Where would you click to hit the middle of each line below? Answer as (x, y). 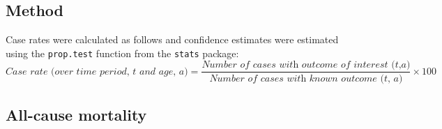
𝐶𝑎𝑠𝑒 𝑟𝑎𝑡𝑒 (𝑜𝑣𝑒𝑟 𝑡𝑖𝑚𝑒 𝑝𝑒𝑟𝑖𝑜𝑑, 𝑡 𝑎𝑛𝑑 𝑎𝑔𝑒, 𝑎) (97, 71)
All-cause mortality (76, 114)
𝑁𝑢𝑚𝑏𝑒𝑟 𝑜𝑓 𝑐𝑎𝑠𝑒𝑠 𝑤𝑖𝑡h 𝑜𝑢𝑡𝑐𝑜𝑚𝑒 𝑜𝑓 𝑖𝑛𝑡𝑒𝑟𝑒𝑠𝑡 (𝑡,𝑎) (306, 65)
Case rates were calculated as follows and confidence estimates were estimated (172, 39)
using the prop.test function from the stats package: (122, 53)
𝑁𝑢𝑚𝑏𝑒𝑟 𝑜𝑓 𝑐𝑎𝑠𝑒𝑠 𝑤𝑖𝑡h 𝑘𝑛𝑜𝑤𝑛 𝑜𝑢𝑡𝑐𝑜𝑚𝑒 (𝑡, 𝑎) (306, 78)
